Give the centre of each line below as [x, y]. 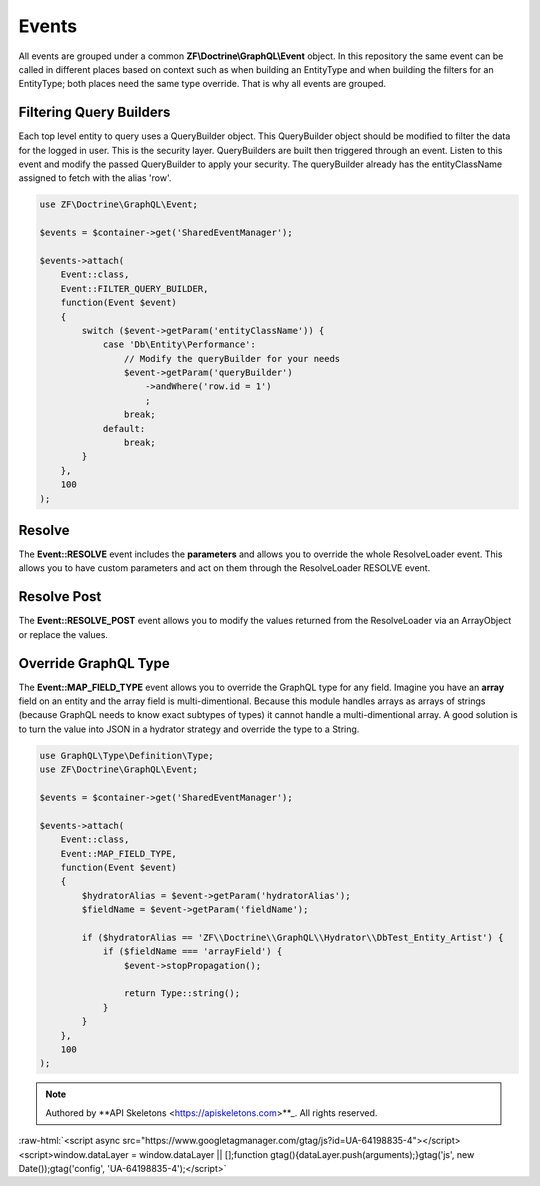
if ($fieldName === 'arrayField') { [192, 951]
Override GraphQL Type [94, 663]
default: [124, 428]
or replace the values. [63, 634]
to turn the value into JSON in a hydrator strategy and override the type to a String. [189, 729]
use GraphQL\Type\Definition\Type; [126, 755]
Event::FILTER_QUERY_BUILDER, [134, 288]
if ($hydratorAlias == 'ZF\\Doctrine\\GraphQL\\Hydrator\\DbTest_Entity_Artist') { [292, 937]
